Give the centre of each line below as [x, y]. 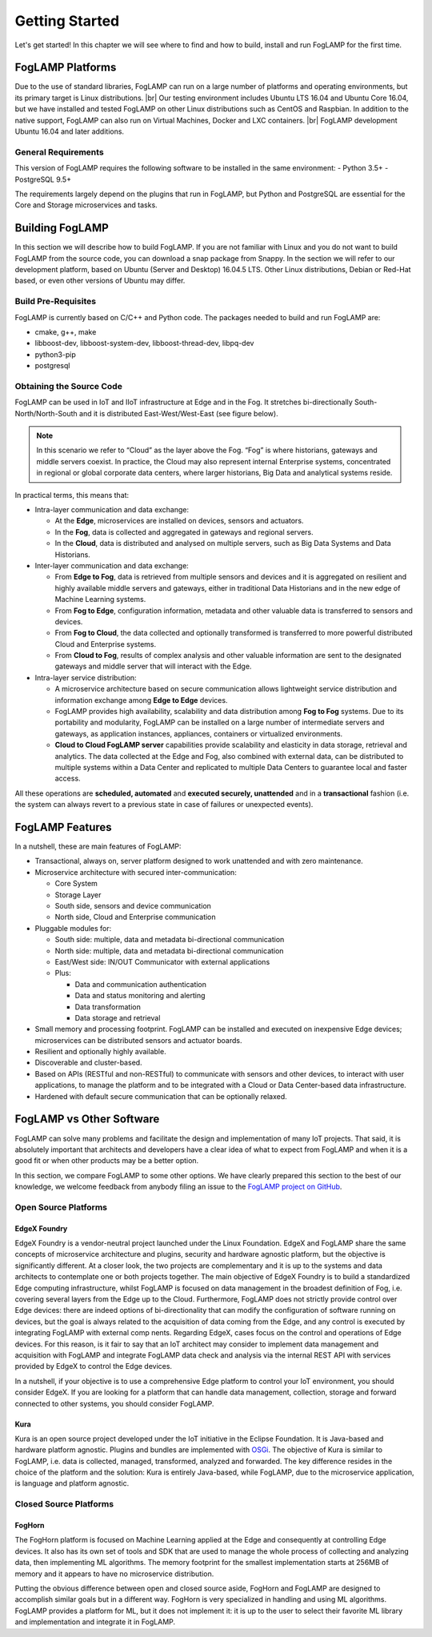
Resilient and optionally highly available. [101, 1052]
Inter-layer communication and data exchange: [112, 565]
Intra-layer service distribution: [86, 677]
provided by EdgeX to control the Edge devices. [93, 1366]
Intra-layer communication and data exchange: [112, 509]
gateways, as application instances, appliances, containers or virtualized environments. [199, 733]
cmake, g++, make [66, 331]
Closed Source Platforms [64, 1504]
